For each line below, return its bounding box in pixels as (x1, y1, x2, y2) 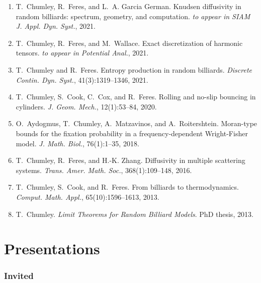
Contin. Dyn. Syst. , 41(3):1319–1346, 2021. (16, 74, 148, 85)
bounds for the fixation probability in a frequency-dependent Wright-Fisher (16, 128, 248, 138)
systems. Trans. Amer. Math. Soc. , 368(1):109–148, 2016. (16, 164, 192, 175)
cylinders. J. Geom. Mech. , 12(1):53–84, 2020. (16, 101, 157, 111)
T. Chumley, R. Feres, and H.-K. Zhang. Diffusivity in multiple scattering (16, 155, 245, 165)
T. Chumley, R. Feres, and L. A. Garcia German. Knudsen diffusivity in (16, 1, 241, 11)
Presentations (4, 238, 100, 259)
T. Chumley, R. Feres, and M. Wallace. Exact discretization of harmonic (16, 37, 243, 48)
